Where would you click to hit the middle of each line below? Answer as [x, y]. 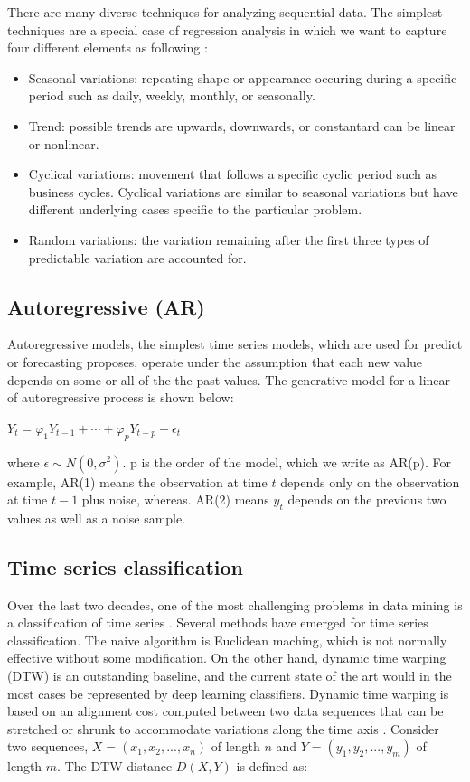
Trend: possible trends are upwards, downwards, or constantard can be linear [242, 125]
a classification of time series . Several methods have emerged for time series [218, 622]
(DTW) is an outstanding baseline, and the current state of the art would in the [230, 676]
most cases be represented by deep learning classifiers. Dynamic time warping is [228, 693]
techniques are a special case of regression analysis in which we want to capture [227, 29]
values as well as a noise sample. [97, 518]
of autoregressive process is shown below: [121, 397]
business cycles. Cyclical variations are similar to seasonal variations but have [243, 191]
